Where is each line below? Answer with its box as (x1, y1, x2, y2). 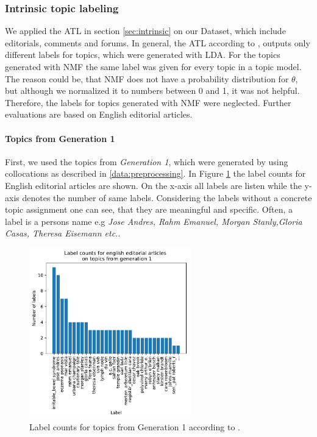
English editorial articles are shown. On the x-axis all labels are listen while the (5, 179, 302, 191)
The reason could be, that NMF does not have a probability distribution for (5, 72, 289, 85)
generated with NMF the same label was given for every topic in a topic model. (5, 60, 302, 73)
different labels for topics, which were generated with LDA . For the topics (5, 48, 280, 61)
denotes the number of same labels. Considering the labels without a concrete (22, 191, 312, 204)
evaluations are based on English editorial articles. (5, 108, 193, 121)
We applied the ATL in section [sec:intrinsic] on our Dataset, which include (5, 24, 286, 37)
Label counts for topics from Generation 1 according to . (29, 420, 240, 433)
